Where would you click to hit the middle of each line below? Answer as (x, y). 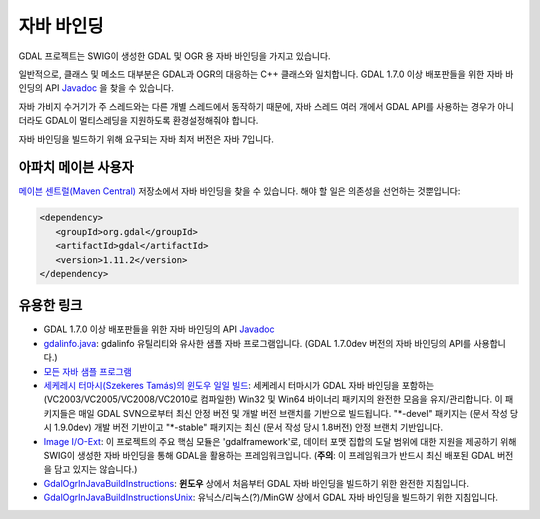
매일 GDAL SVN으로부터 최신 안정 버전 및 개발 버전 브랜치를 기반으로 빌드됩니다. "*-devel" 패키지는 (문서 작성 (293, 413)
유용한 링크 (50, 305)
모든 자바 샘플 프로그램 (87, 371)
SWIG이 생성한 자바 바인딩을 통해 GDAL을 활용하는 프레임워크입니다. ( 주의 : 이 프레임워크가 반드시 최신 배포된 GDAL (269, 455)
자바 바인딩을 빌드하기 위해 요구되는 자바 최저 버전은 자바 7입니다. (146, 139)
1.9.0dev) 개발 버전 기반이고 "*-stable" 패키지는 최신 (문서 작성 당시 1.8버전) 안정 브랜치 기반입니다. (248, 427)
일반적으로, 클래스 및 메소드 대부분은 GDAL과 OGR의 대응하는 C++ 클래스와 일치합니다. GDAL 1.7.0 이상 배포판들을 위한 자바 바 (266, 74)
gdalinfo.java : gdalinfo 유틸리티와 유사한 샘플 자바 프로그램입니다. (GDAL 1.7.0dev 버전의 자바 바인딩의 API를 (257, 343)
